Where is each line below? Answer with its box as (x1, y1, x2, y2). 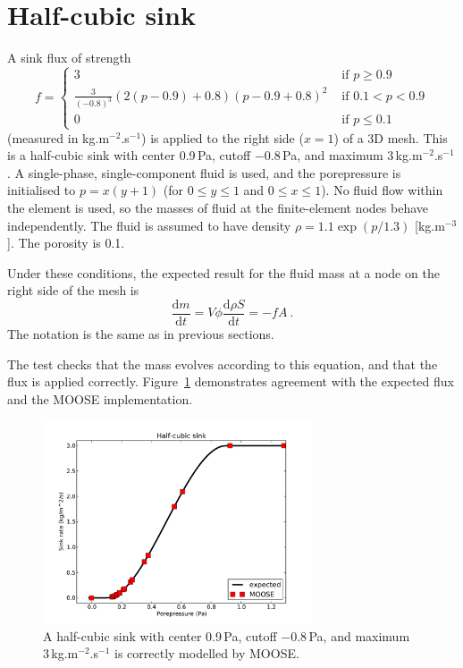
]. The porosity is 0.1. (7, 233, 125, 252)
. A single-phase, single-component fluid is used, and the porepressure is (7, 163, 401, 182)
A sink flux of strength (7, 48, 131, 67)
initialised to (7, 181, 76, 199)
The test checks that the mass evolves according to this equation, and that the (7, 354, 438, 373)
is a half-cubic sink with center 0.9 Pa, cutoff (7, 146, 251, 165)
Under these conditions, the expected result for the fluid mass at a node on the (7, 263, 440, 282)
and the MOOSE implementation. (7, 389, 193, 408)
